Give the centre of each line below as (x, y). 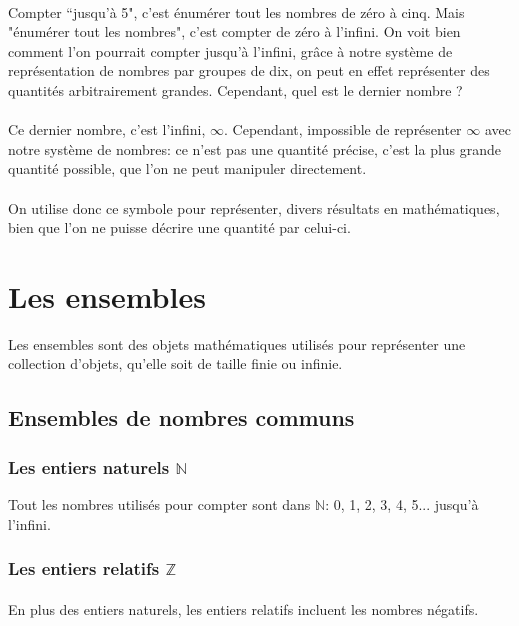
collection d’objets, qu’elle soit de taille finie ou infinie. (175, 363)
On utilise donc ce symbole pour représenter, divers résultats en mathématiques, (254, 207)
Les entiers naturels (89, 466)
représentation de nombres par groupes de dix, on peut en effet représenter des (249, 70)
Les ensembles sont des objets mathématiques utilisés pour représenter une (237, 343)
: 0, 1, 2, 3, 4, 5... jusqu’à (402, 504)
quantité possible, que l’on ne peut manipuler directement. (187, 168)
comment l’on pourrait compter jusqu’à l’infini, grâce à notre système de (230, 50)
